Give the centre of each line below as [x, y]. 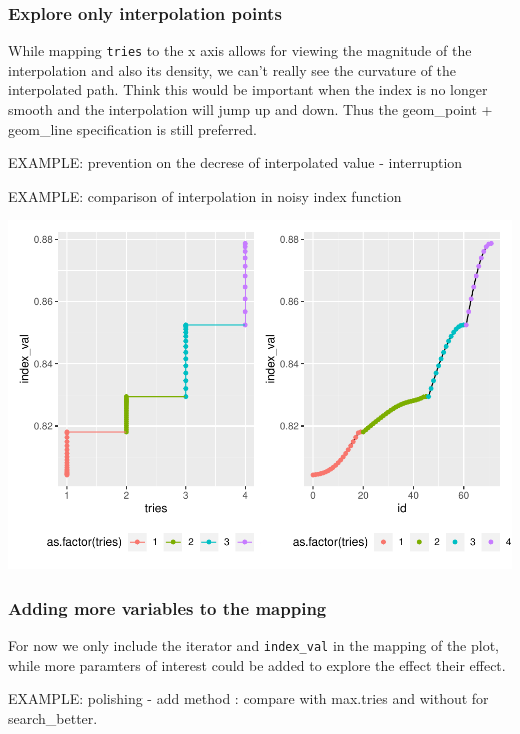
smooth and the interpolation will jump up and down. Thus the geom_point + [250, 109]
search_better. [53, 718]
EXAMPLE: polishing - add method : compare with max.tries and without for [248, 698]
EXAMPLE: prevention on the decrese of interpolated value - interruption [235, 162]
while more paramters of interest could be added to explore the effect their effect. [257, 664]
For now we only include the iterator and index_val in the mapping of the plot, [254, 645]
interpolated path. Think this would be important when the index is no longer [248, 89]
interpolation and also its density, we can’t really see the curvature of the [232, 69]
